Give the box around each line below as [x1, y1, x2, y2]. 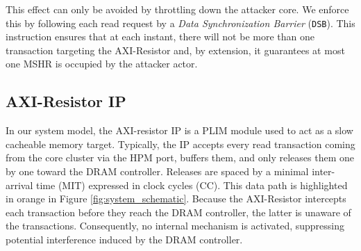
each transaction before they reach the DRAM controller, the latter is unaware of [6, 204, 351, 219]
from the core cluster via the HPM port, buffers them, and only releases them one [6, 150, 354, 165]
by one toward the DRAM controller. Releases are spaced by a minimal [6, 164, 309, 179]
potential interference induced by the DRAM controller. [6, 232, 243, 246]
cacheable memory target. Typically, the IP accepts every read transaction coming [6, 136, 355, 151]
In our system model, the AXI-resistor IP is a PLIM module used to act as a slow [6, 123, 353, 138]
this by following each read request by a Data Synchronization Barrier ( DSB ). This [6, 15, 355, 30]
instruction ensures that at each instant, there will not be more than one [6, 29, 314, 44]
